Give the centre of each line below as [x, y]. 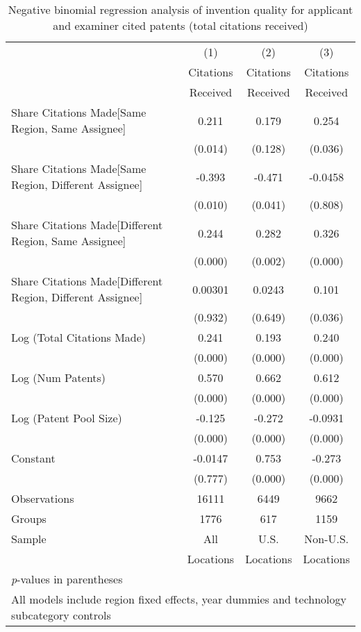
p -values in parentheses [67, 579]
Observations [43, 498]
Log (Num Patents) [59, 377]
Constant [33, 458]
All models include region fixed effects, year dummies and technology [179, 599]
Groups [29, 518]
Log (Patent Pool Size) [67, 418]
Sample [29, 539]
